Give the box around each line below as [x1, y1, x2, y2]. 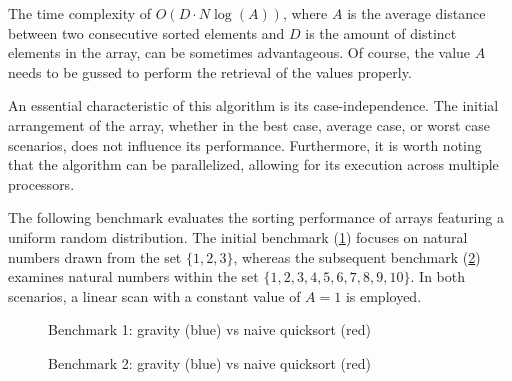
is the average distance [347, 3, 486, 23]
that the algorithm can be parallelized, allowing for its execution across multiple [8, 154, 499, 175]
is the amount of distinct [305, 22, 457, 43]
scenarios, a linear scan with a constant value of [8, 285, 301, 306]
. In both [410, 266, 465, 287]
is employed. [345, 285, 422, 306]
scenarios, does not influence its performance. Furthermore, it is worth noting [8, 134, 482, 155]
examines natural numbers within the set [8, 266, 259, 287]
